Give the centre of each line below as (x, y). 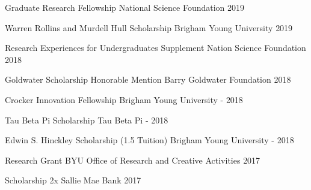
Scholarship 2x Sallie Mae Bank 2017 (73, 180)
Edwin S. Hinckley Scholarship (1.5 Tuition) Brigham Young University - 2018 (149, 140)
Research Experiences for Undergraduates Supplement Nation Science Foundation (155, 48)
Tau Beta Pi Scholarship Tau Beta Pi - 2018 (87, 120)
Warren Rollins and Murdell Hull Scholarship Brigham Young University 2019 (149, 27)
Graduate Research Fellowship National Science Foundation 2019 (125, 7)
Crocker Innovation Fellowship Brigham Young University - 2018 (124, 99)
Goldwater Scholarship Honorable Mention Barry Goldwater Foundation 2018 (148, 79)
